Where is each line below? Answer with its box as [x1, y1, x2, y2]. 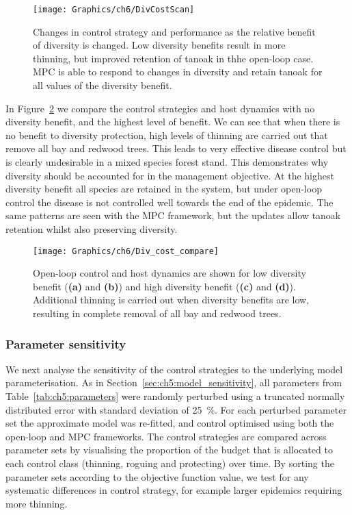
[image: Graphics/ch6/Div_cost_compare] [33, 246, 219, 256]
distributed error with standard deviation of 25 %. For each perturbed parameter [5, 402, 347, 416]
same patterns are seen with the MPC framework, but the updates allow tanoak [5, 208, 341, 223]
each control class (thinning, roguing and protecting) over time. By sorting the [5, 455, 334, 470]
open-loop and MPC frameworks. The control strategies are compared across [5, 429, 327, 443]
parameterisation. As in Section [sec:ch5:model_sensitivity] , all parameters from [5, 375, 342, 390]
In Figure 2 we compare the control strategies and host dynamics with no [5, 101, 315, 115]
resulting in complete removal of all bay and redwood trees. [33, 306, 282, 320]
